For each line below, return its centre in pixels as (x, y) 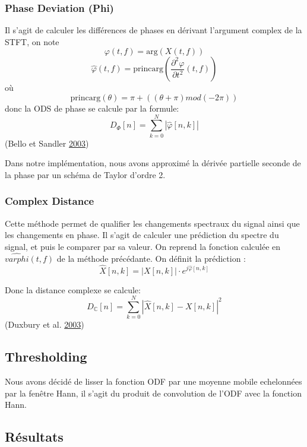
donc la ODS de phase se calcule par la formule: (92, 108)
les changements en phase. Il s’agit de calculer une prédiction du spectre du (142, 235)
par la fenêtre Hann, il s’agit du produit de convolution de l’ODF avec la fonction (153, 393)
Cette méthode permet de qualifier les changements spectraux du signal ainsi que (152, 223)
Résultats (34, 437)
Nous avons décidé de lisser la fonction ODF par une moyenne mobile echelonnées (153, 381)
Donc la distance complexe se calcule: (73, 289)
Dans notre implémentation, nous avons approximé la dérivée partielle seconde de (153, 163)
